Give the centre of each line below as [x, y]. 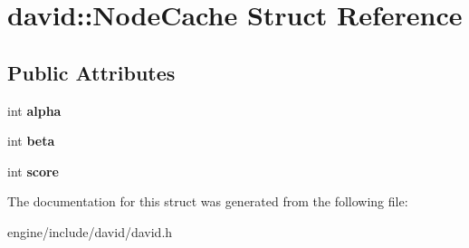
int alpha [34, 110]
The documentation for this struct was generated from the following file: [208, 201]
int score [33, 171]
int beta [31, 141]
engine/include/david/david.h [90, 231]
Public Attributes [91, 72]
